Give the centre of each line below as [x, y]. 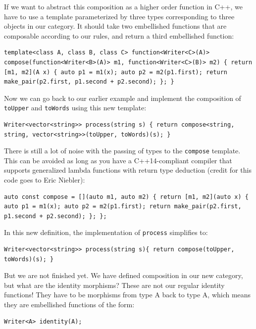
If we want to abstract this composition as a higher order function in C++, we [123, 6]
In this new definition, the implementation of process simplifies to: [106, 232]
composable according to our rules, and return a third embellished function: [119, 35]
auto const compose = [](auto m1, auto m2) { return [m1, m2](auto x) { [126, 197]
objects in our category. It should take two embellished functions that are [115, 26]
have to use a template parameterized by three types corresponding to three [119, 16]
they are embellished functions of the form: [69, 305]
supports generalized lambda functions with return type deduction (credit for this [128, 170]
